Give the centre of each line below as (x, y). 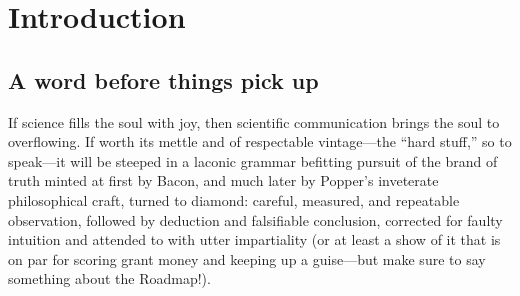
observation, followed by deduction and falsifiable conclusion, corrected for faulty (255, 219)
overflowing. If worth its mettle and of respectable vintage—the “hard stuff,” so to (260, 141)
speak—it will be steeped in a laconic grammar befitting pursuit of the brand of (253, 160)
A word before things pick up (163, 79)
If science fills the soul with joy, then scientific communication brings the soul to (254, 121)
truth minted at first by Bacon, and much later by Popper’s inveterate (223, 180)
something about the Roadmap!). (109, 278)
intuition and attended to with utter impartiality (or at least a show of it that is (254, 239)
